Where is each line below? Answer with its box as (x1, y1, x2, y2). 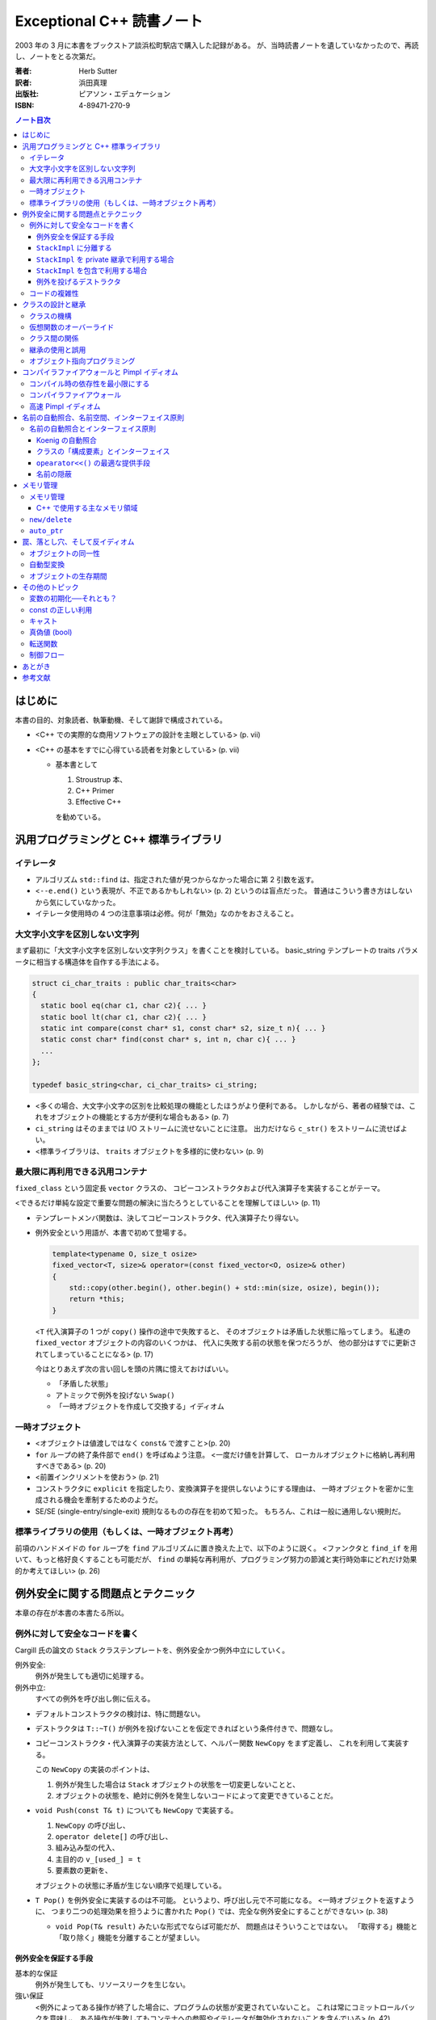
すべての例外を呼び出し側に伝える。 (35, 1694, 155, 1704)
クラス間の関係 (29, 334, 79, 343)
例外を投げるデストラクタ (36, 277, 121, 287)
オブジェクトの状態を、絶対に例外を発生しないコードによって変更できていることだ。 (55, 1791, 338, 1800)
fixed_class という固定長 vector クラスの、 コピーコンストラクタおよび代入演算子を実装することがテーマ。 (15, 1183, 385, 1193)
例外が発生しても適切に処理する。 (35, 1671, 149, 1681)
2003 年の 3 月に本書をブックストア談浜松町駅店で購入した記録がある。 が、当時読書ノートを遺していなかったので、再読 (15, 40, 419, 50)
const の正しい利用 (29, 604, 93, 614)
